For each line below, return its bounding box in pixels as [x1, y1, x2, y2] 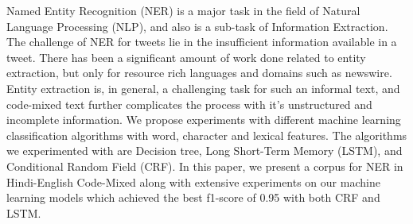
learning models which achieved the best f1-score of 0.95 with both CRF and [6, 189, 380, 206]
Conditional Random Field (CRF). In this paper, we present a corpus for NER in [6, 157, 403, 174]
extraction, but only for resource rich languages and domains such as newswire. [6, 64, 392, 81]
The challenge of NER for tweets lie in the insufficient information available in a [6, 33, 397, 50]
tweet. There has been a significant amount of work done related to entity [6, 48, 366, 65]
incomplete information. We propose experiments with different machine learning [6, 111, 401, 128]
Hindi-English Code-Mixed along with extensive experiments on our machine [6, 173, 380, 190]
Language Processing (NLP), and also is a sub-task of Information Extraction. [6, 17, 388, 34]
